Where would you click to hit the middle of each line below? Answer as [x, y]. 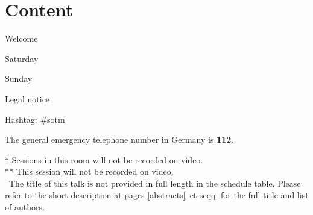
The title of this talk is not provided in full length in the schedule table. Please [155, 183]
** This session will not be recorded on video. [89, 171]
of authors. [25, 207]
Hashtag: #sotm [35, 119]
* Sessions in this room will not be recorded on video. [104, 159]
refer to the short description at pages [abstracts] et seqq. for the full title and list [157, 195]
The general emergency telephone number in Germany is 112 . [119, 139]
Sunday [19, 79]
